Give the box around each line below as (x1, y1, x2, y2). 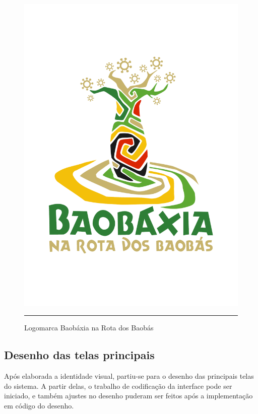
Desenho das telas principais (4, 347, 155, 363)
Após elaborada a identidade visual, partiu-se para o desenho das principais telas (4, 371, 254, 381)
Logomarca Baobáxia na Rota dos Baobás (24, 322, 154, 333)
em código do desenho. (4, 400, 74, 410)
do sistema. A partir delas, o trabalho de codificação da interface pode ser (4, 380, 232, 391)
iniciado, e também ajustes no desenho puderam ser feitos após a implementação (4, 390, 253, 401)
